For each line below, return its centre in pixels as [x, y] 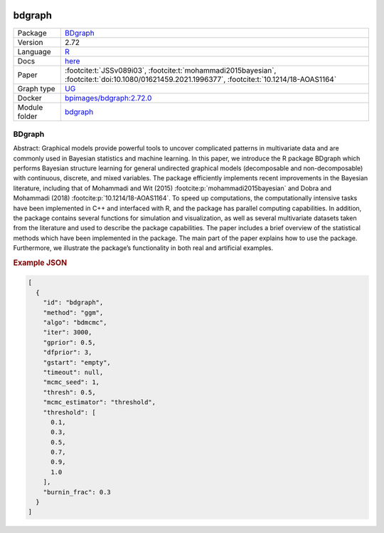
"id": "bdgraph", [73, 302]
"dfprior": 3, [68, 352]
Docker [30, 98]
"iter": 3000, [68, 332]
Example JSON [40, 262]
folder [27, 116]
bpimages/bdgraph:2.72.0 [108, 98]
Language [34, 51]
